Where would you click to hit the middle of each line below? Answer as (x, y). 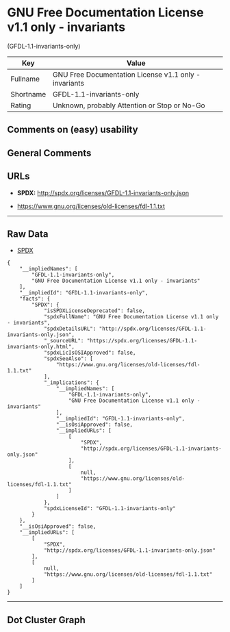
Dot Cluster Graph (46, 620)
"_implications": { (71, 383)
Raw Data (28, 234)
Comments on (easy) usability (73, 130)
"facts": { (35, 299)
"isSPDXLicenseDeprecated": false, (94, 311)
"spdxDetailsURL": (70, 329)
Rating (21, 105)
